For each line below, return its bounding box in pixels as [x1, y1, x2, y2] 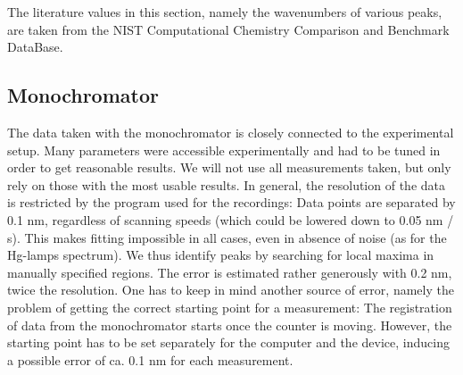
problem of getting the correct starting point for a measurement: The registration [7, 297, 452, 316]
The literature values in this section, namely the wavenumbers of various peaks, [7, 3, 442, 21]
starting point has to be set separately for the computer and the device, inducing [7, 333, 450, 352]
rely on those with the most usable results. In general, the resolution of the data [7, 175, 445, 194]
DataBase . [7, 37, 63, 56]
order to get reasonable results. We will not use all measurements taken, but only [7, 158, 451, 177]
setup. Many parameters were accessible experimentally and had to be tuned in [7, 140, 441, 159]
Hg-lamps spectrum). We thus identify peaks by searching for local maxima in [7, 246, 434, 264]
